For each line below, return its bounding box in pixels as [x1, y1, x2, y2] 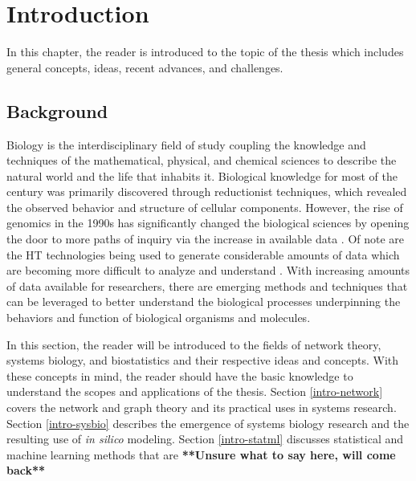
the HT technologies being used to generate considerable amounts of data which [6, 246, 400, 263]
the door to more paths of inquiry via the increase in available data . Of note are [6, 230, 405, 247]
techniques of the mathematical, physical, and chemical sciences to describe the [6, 152, 397, 169]
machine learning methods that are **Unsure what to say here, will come [6, 446, 396, 463]
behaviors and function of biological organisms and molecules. [6, 309, 311, 326]
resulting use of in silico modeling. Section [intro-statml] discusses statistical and [6, 430, 404, 447]
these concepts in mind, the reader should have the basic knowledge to [6, 367, 353, 384]
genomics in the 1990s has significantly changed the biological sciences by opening [6, 214, 410, 231]
